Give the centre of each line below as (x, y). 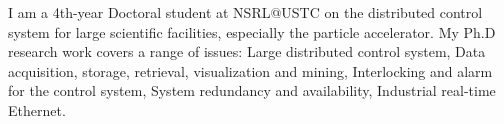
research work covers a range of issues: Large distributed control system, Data (247, 51)
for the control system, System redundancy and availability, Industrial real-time (252, 90)
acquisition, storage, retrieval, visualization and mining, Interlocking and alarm (250, 70)
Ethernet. (37, 109)
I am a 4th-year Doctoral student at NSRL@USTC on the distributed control (245, 12)
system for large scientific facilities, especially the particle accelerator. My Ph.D (252, 31)
